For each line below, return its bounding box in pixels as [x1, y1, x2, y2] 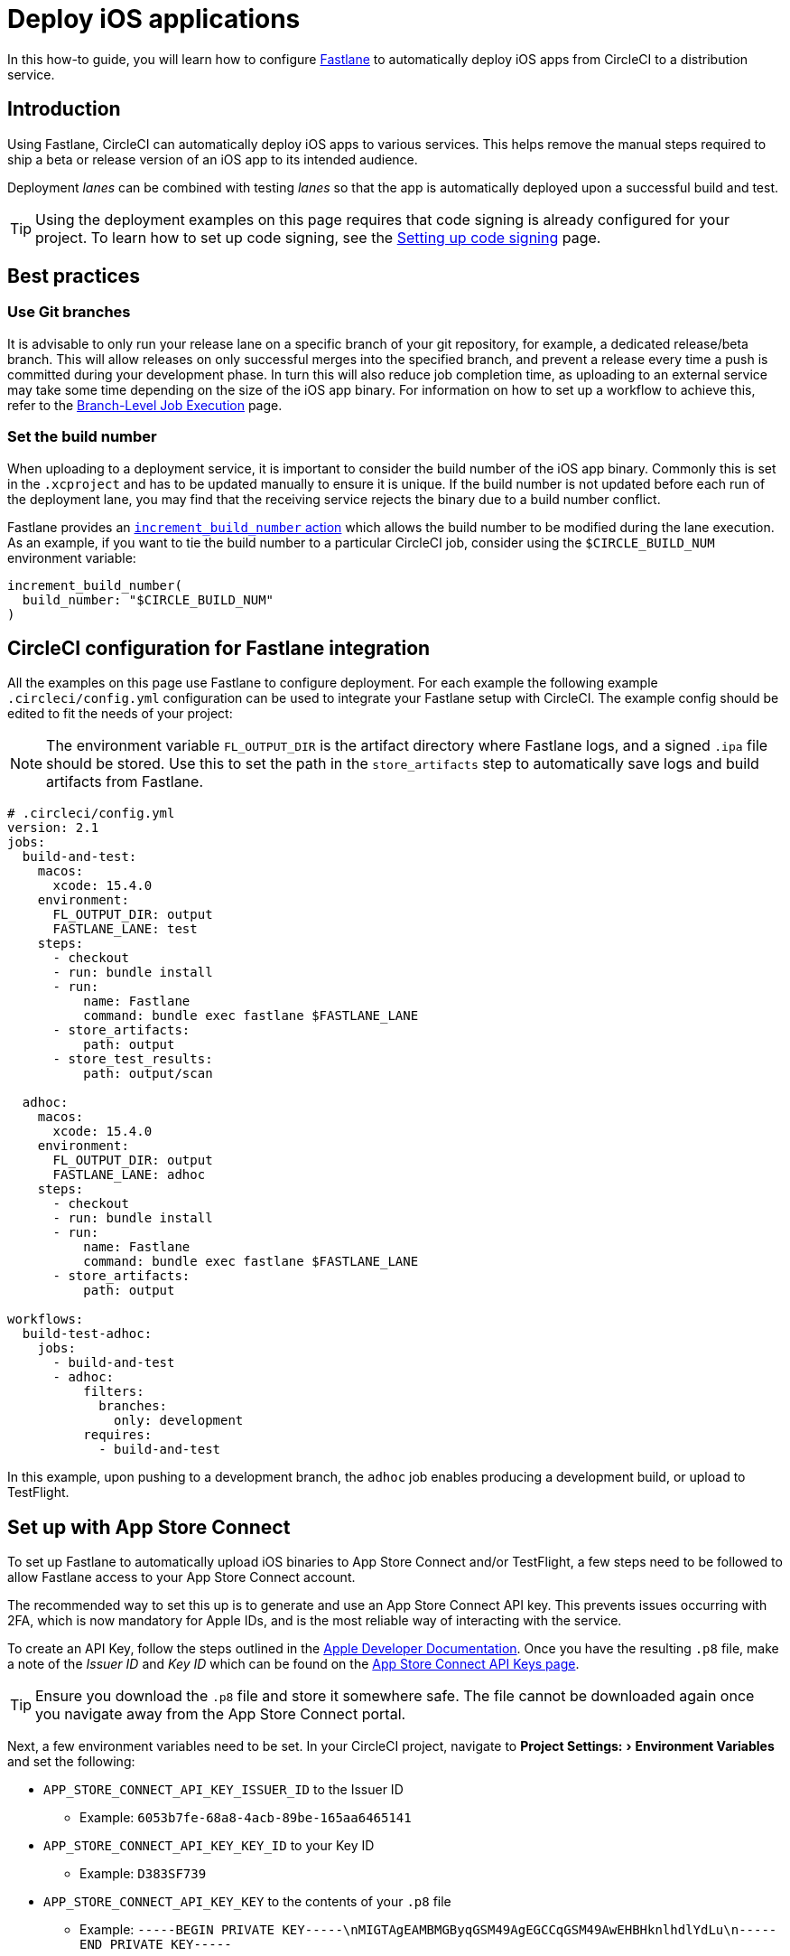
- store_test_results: [52, 1052, 213, 1067]
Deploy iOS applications [7, 4, 301, 34]
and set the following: [7, 1754, 135, 1770]
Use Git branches [7, 303, 131, 322]
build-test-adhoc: [22, 1326, 153, 1342]
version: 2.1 [7, 820, 99, 836]
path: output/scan [83, 1066, 213, 1081]
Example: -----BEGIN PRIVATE [79, 1922, 274, 1938]
